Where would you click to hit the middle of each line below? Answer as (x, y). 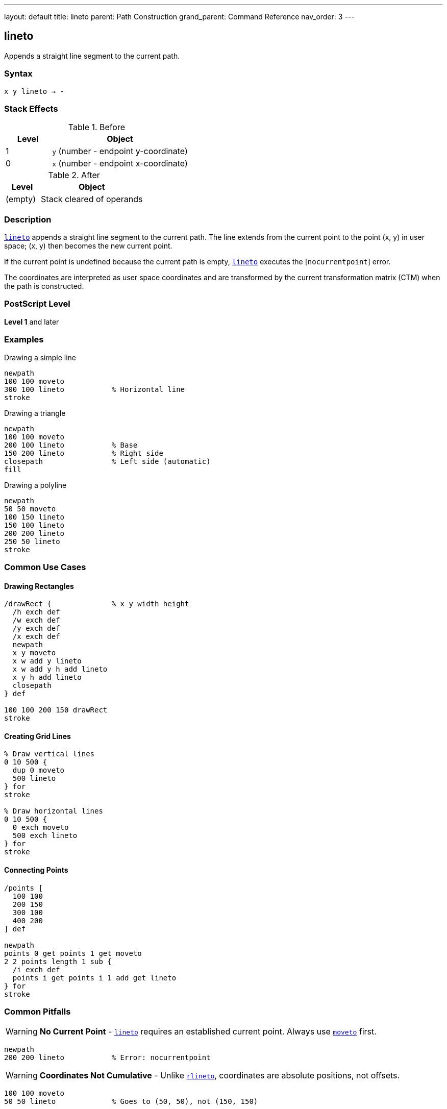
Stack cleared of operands (92, 199)
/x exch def (36, 637)
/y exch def (36, 629)
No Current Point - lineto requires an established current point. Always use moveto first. (208, 1032)
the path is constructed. (44, 286)
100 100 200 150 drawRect (56, 710)
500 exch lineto (45, 836)
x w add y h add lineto (60, 669)
